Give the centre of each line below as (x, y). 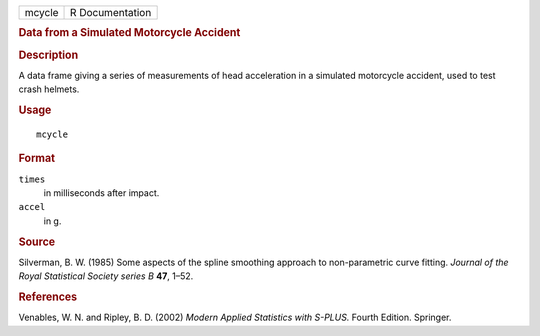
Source (37, 242)
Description (48, 55)
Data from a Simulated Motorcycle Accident (129, 33)
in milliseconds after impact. (101, 193)
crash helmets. (49, 89)
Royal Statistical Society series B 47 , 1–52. (106, 276)
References (48, 297)
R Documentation (111, 12)
